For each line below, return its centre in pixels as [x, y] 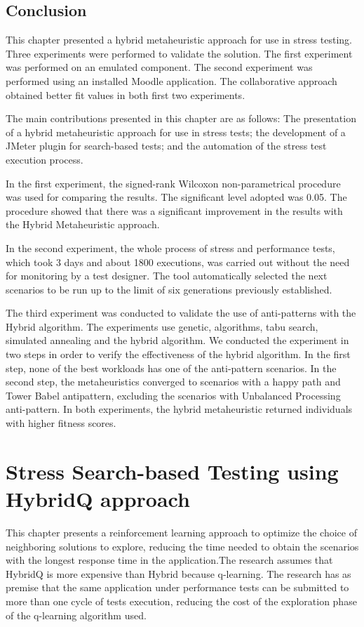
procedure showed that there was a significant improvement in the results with [174, 210]
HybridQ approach [98, 499]
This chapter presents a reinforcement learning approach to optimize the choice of [181, 532]
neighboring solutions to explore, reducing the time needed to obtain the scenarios [182, 546]
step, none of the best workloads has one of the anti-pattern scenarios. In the [171, 368]
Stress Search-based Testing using [172, 471]
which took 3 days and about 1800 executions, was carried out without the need [178, 262]
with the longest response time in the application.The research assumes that [169, 560]
